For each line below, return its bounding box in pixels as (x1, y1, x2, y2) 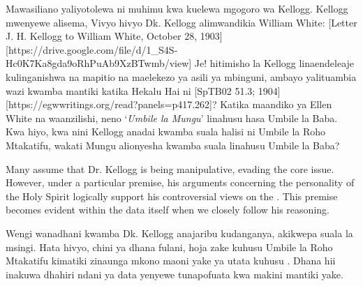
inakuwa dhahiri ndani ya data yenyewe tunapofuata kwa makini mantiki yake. (6, 266, 343, 281)
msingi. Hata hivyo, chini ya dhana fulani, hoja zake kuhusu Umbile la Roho (6, 239, 333, 254)
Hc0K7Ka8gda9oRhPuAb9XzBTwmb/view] (6, 56, 192, 70)
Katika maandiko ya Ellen (220, 97, 332, 112)
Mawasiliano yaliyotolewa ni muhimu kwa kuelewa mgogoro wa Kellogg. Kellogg (6, 1, 348, 15)
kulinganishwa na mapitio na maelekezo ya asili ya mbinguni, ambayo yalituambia (6, 69, 357, 84)
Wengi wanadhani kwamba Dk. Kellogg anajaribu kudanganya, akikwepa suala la (6, 225, 353, 240)
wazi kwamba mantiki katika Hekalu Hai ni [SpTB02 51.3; (6, 83, 255, 98)
